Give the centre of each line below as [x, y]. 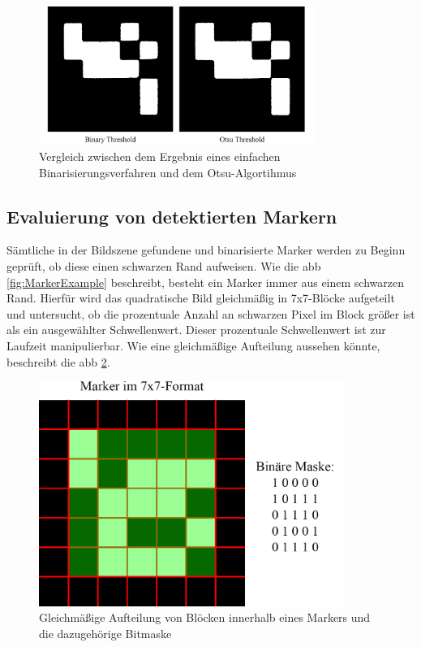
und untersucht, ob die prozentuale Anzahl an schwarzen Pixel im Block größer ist [211, 313]
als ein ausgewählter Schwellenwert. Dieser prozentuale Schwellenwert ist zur [196, 330]
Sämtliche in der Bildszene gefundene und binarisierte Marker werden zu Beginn [206, 250]
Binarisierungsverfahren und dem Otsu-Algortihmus [168, 172]
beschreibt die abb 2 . [58, 361]
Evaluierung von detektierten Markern [172, 216]
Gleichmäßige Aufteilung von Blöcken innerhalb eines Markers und [205, 617]
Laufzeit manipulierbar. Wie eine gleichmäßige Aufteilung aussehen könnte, [193, 345]
